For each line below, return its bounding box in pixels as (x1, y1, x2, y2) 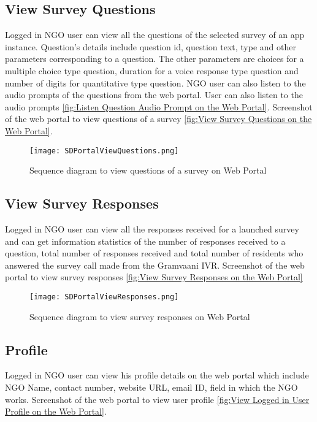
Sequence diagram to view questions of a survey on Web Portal (29, 164, 267, 177)
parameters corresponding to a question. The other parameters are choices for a (5, 52, 304, 65)
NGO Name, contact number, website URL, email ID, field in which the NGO (5, 381, 298, 394)
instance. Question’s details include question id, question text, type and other (5, 40, 296, 53)
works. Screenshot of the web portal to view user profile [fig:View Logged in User (5, 393, 310, 405)
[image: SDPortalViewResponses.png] (29, 292, 179, 301)
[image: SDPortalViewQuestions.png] (29, 146, 179, 155)
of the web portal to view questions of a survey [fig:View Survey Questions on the (5, 112, 312, 125)
